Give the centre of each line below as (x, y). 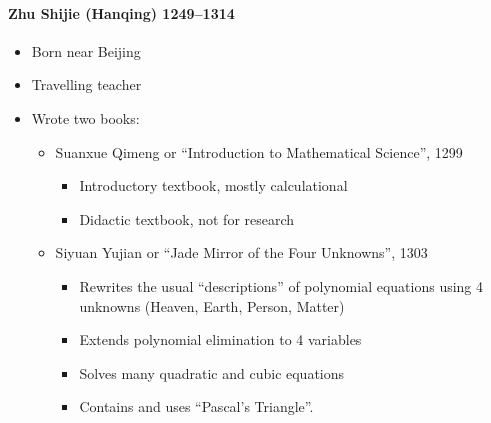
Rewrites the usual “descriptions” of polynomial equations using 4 (281, 285)
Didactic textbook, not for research (187, 218)
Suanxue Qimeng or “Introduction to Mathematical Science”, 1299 (259, 151)
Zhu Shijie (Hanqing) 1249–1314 (121, 12)
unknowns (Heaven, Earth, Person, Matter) (212, 305)
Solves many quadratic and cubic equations (212, 372)
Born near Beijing (86, 50)
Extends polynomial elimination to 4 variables (220, 339)
